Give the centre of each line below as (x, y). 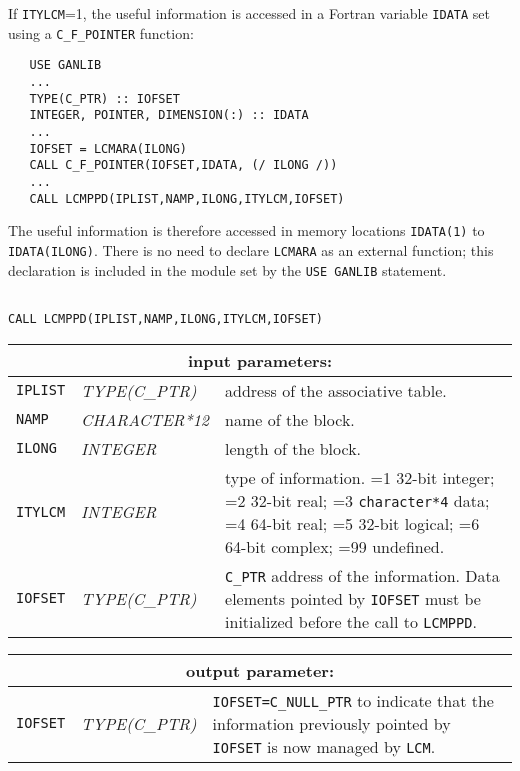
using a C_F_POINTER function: (101, 32)
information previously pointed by (331, 723)
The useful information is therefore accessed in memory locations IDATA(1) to (246, 230)
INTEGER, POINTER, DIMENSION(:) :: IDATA (169, 115)
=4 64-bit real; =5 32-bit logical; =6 (352, 523)
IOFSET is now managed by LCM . (324, 746)
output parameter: (260, 670)
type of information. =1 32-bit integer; (360, 477)
